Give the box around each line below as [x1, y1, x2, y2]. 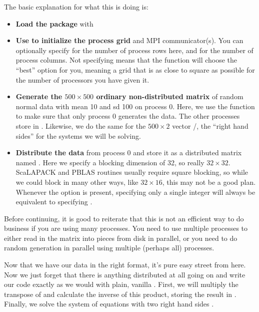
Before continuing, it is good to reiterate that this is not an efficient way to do [4, 213, 244, 223]
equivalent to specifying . [15, 196, 92, 207]
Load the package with [15, 18, 93, 29]
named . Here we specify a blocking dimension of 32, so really [15, 157, 204, 167]
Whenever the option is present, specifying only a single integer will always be [15, 186, 255, 197]
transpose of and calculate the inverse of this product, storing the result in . [4, 288, 236, 299]
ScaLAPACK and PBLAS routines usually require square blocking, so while [15, 167, 248, 177]
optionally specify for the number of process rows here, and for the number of [15, 45, 253, 55]
